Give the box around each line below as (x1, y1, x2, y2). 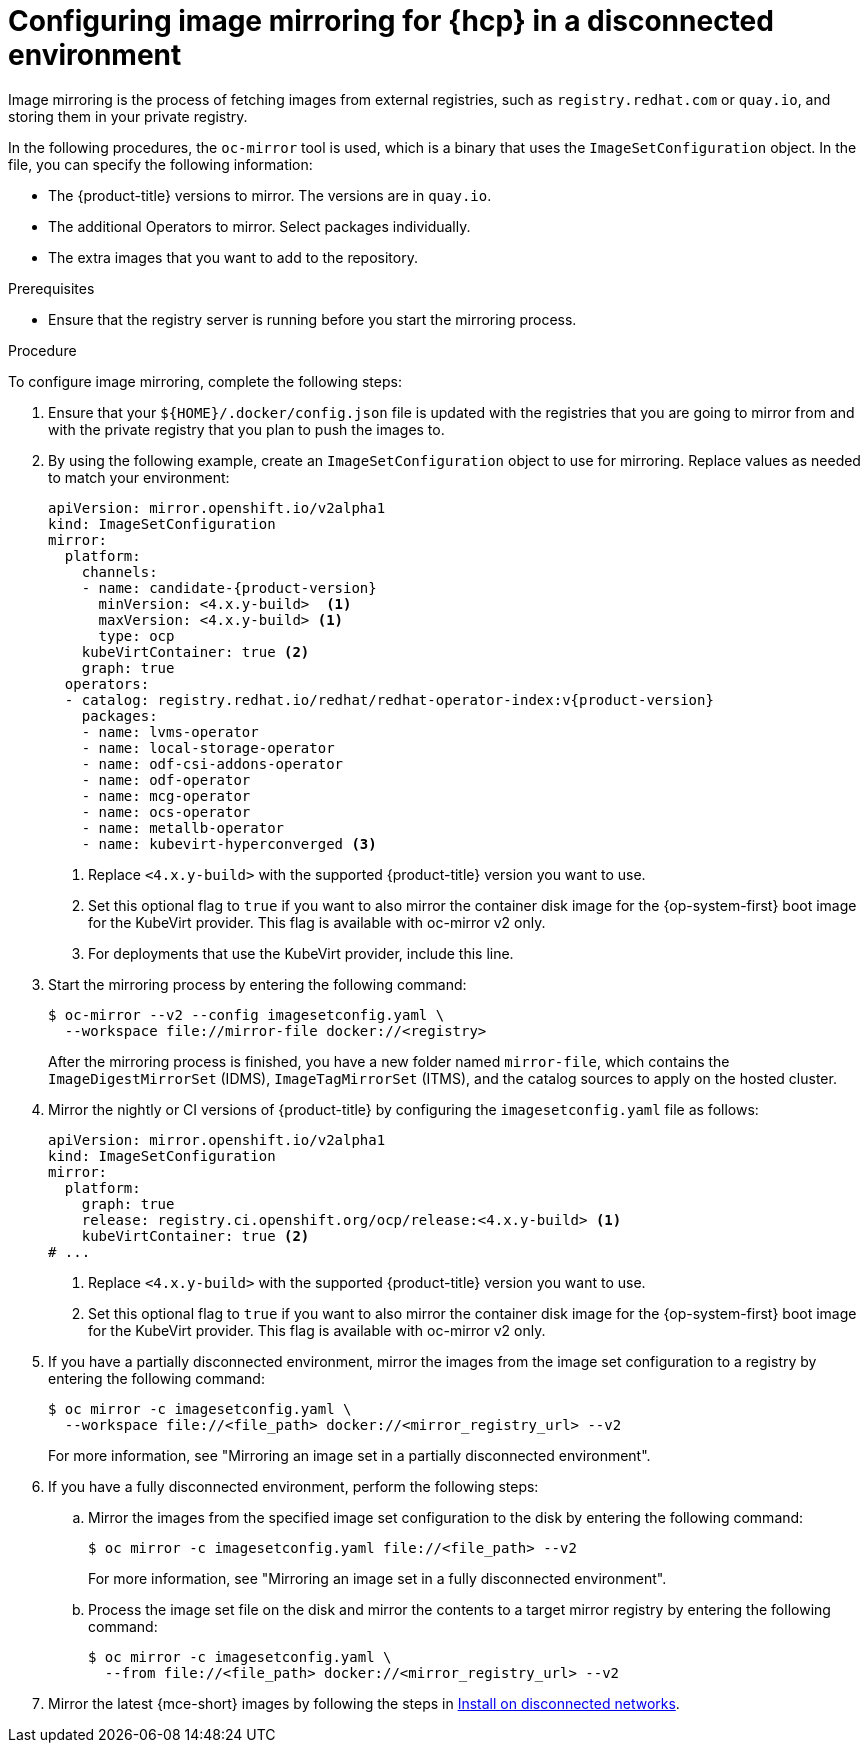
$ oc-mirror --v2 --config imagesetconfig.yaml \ (48, 1006, 445, 1023)
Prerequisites (8, 279, 95, 297)
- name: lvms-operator (81, 723, 259, 740)
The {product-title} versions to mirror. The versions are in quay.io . (48, 186, 492, 204)
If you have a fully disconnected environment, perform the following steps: (48, 1477, 539, 1495)
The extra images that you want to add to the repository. (48, 248, 418, 266)
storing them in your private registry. (8, 107, 248, 125)
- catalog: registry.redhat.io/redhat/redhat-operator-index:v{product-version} (64, 691, 714, 708)
